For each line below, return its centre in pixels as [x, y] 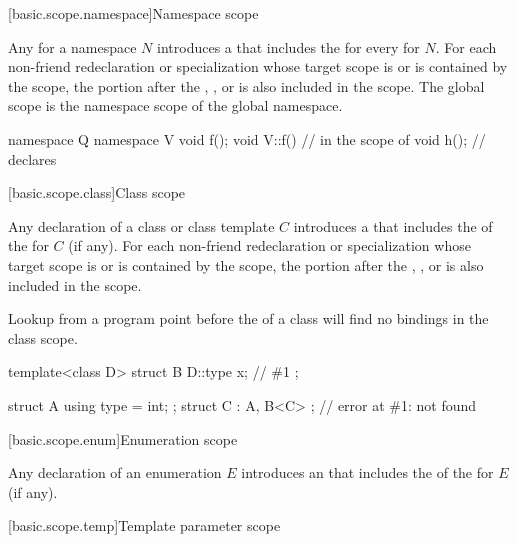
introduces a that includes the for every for [288, 46]
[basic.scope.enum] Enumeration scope [123, 438]
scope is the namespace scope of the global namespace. [175, 105]
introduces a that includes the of [393, 225]
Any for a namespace [72, 46]
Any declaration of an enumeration [115, 472]
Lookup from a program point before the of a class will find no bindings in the [248, 318]
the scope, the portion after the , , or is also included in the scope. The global [246, 85]
